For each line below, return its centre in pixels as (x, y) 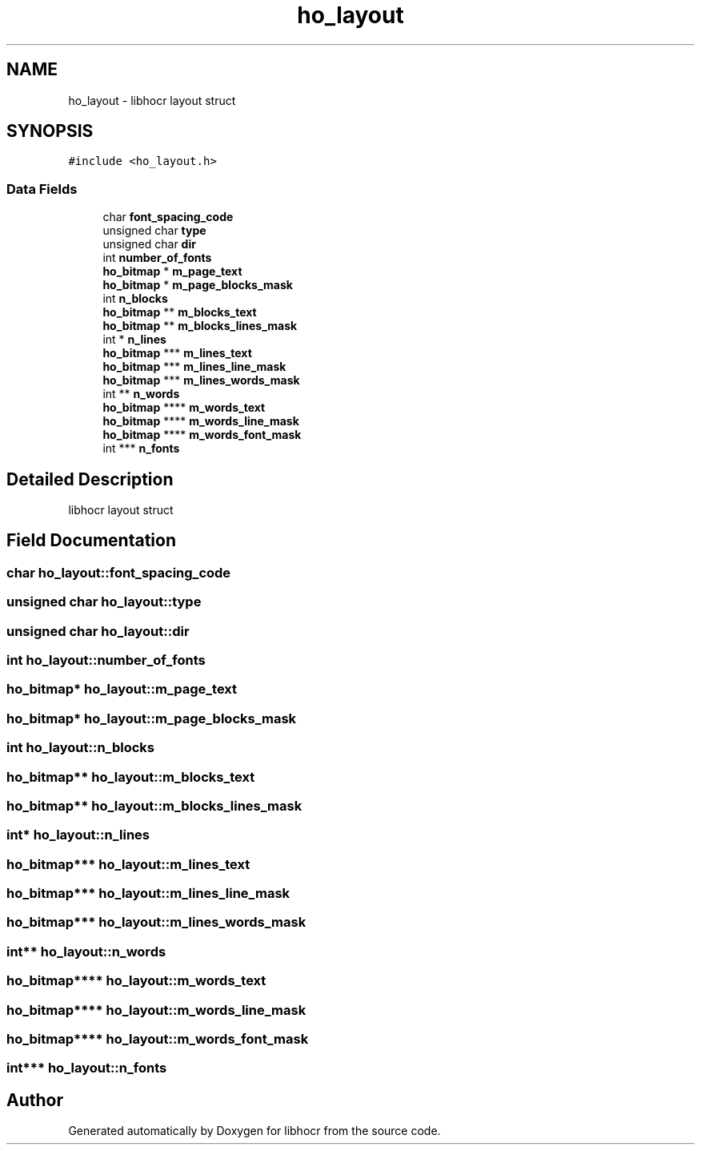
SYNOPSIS (50, 131)
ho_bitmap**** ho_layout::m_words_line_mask (156, 1010)
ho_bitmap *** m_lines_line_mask (194, 367)
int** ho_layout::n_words (86, 951)
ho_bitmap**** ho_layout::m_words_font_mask (158, 1038)
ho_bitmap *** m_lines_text (177, 353)
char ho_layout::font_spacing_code (119, 572)
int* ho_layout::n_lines (78, 835)
